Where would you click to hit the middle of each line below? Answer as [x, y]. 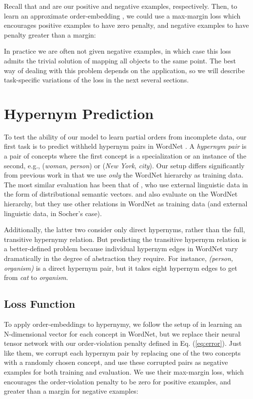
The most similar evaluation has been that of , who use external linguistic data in [126, 184]
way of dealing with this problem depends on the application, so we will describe [124, 70]
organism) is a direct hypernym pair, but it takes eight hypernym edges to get [121, 268]
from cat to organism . [36, 277]
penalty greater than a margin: [50, 34]
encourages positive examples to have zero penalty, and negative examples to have [126, 25]
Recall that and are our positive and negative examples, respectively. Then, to [121, 6]
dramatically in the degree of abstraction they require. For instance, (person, [119, 258]
